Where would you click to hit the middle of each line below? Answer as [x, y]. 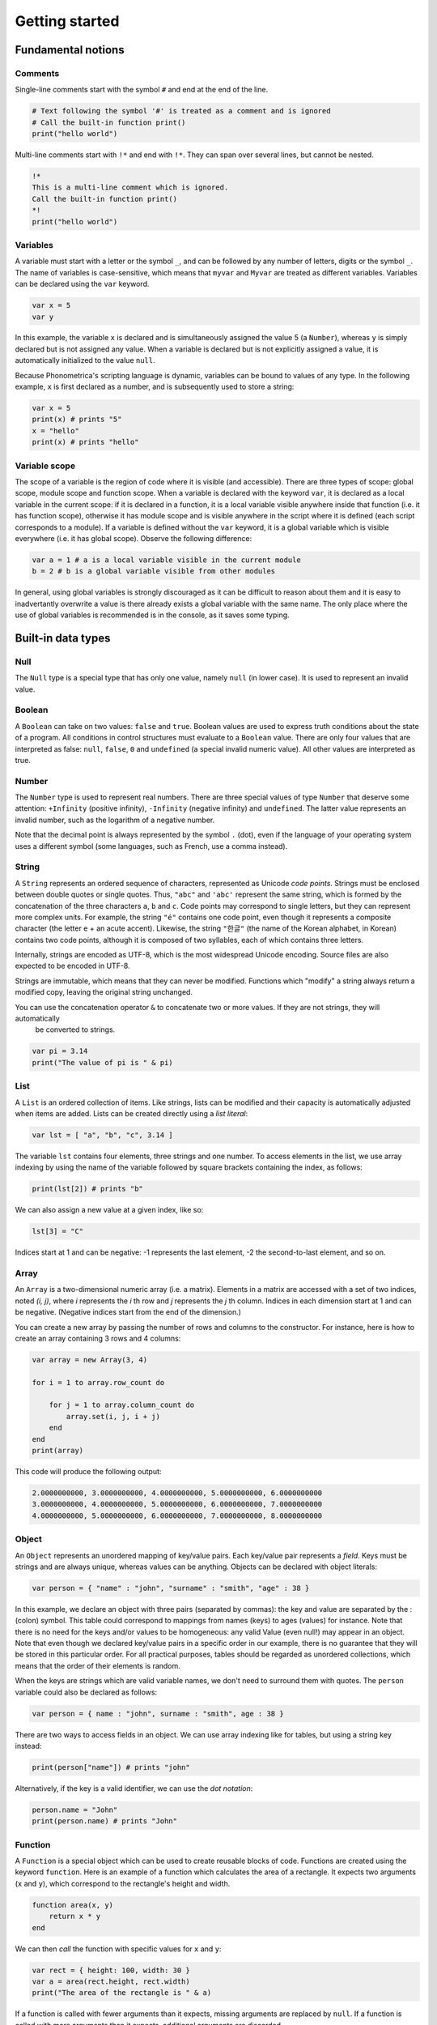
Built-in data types [63, 638]
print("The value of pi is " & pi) [102, 1062]
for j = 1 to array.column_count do [121, 1405]
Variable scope [45, 466]
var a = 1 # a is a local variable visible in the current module [166, 560]
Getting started [67, 21]
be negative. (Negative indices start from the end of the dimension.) [128, 1312]
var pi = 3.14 [60, 1051]
